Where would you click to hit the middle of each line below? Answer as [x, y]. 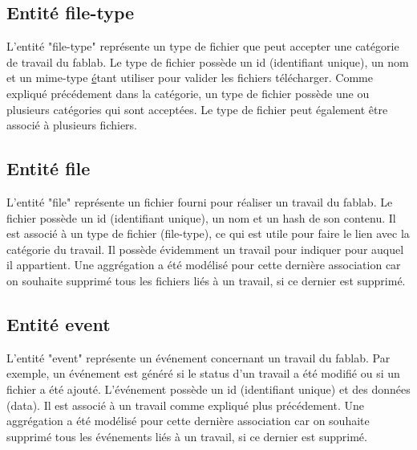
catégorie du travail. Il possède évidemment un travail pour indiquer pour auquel [205, 249]
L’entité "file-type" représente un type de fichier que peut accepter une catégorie [203, 46]
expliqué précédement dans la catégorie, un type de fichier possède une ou [188, 93]
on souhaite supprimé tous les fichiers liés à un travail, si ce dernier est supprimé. [206, 280]
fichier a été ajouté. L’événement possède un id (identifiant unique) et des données [208, 389]
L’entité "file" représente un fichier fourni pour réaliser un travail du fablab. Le [200, 201]
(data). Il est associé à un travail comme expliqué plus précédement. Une [185, 405]
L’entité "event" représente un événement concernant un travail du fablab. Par [198, 357]
